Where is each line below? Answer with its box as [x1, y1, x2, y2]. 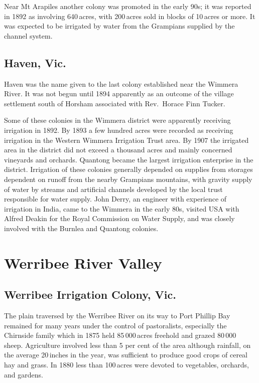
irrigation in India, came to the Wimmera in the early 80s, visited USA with [4, 203, 239, 214]
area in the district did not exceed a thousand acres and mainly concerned [4, 144, 232, 155]
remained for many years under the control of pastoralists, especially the [4, 320, 227, 330]
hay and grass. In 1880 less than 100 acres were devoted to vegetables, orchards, [4, 359, 249, 370]
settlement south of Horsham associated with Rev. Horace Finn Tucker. [4, 98, 225, 108]
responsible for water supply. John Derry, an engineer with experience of [4, 194, 227, 204]
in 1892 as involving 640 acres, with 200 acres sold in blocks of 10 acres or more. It [4, 11, 255, 21]
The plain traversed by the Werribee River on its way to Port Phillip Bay [4, 310, 230, 321]
